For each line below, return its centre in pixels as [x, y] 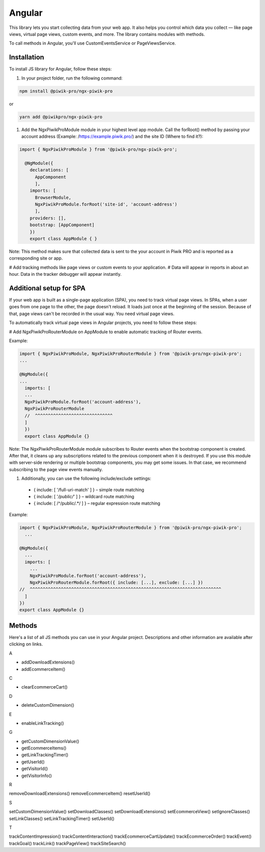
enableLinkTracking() [43, 723]
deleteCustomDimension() [48, 705]
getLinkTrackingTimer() [45, 755]
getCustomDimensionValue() [50, 741]
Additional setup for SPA [47, 288]
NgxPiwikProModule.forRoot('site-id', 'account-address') [106, 204]
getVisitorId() [35, 769]
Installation [26, 57]
